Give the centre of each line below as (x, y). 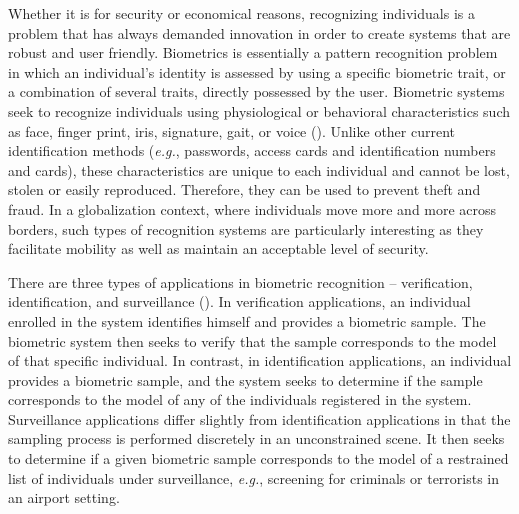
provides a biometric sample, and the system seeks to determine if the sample (245, 379)
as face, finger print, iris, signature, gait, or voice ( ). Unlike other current (232, 130)
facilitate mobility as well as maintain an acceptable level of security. (218, 248)
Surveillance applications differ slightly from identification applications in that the (259, 418)
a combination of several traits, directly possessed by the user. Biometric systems (256, 91)
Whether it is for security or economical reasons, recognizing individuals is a (241, 13)
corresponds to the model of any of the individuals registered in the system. (240, 399)
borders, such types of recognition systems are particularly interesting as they (246, 228)
